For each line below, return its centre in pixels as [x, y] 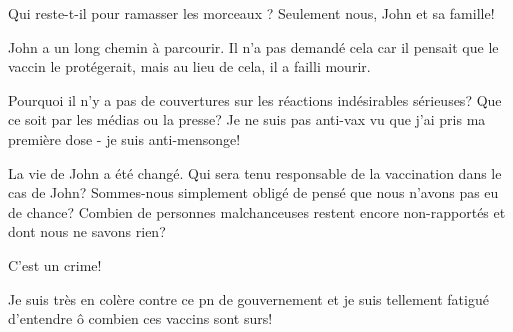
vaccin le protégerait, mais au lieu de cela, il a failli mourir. [189, 66]
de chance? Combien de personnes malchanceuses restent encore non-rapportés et [257, 211]
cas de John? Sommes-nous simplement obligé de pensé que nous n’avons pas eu [253, 192]
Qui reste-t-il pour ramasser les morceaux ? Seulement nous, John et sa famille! [251, 13]
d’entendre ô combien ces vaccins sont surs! [140, 318]
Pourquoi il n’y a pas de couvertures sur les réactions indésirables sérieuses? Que [255, 99]
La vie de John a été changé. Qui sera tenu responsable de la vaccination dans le [255, 172]
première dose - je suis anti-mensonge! [124, 138]
